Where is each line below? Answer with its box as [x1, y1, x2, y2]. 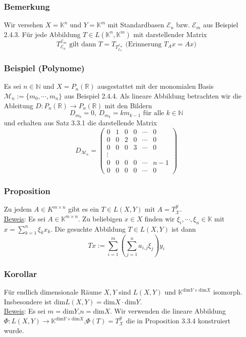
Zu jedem [4, 204, 32, 214]
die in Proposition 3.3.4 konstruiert [126, 316, 231, 326]
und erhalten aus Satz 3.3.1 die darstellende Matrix [4, 118, 157, 128]
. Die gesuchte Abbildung [51, 223, 126, 234]
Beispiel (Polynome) [4, 62, 85, 74]
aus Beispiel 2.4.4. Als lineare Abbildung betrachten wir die [64, 91, 242, 101]
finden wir [144, 213, 175, 223]
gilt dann [69, 41, 96, 48]
